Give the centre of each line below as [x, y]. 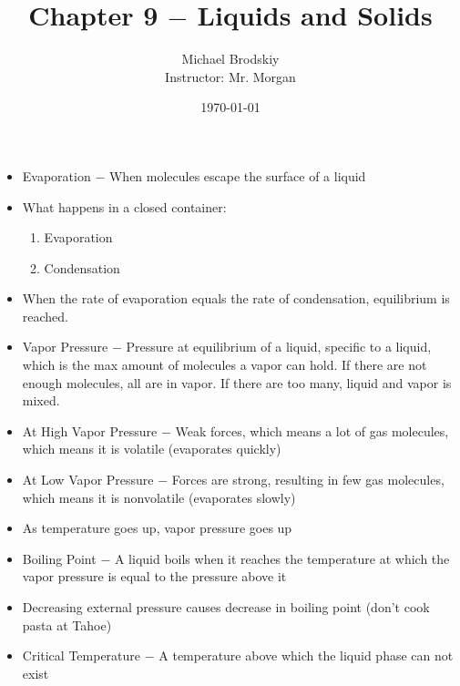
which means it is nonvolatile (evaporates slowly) [159, 497]
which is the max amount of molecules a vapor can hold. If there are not [225, 365]
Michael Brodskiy [230, 59]
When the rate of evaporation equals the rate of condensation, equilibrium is [236, 298]
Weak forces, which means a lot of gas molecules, [312, 430]
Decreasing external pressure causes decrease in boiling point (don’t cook [226, 607]
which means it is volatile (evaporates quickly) [152, 449]
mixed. [41, 400]
